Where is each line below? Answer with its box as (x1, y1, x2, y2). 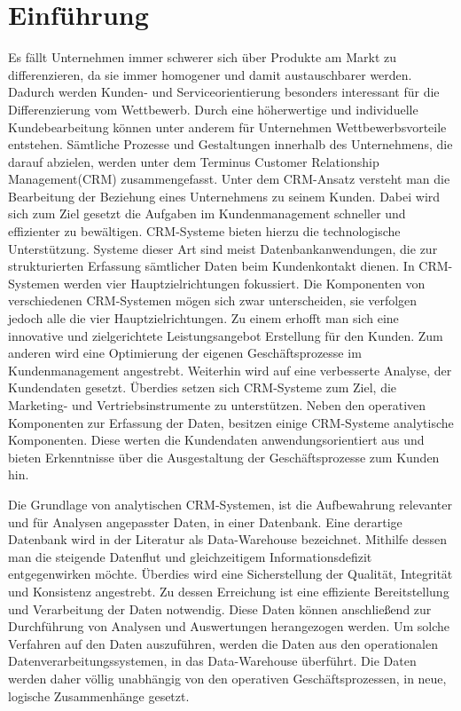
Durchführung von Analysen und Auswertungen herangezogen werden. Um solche (8, 617, 450, 636)
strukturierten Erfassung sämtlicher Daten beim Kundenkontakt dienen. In (8, 257, 415, 275)
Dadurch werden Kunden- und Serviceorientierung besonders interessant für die (8, 83, 440, 101)
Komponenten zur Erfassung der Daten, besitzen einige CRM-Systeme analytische (8, 413, 454, 431)
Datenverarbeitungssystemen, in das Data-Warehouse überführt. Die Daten (8, 652, 417, 670)
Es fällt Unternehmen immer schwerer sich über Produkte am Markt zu (8, 48, 396, 67)
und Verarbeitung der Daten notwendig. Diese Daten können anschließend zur (8, 599, 432, 618)
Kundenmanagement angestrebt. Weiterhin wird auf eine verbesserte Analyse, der (8, 360, 452, 379)
